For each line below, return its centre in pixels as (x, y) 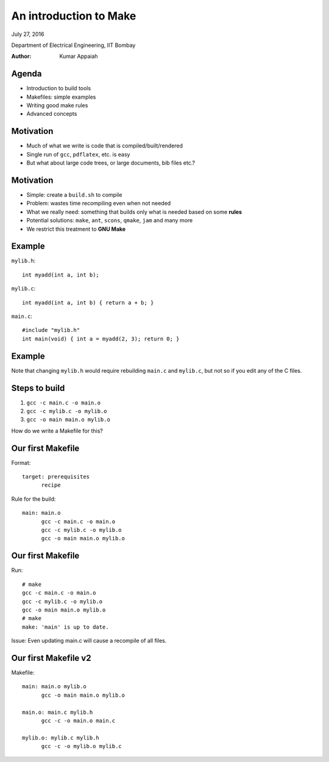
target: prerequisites (56, 477)
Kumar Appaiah (79, 56)
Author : (21, 56)
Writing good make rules (57, 105)
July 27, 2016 (28, 34)
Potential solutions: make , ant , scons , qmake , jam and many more (110, 220)
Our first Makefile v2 (51, 658)
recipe (51, 485)
